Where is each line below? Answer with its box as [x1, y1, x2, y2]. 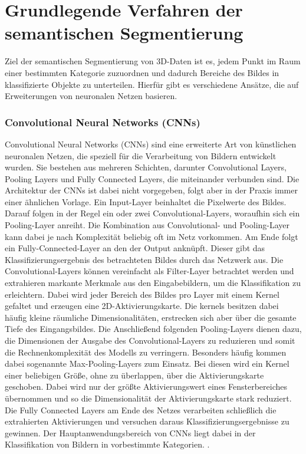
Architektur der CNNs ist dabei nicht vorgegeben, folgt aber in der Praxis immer [5, 184, 298, 196]
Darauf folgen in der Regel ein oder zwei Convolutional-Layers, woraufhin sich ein [5, 207, 300, 219]
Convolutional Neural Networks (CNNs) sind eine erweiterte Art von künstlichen [5, 137, 297, 150]
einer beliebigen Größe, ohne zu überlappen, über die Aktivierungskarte [5, 369, 264, 381]
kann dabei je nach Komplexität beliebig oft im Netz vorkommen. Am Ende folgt [5, 230, 298, 242]
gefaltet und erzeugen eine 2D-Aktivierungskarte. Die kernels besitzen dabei [5, 300, 279, 312]
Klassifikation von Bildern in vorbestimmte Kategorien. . [5, 438, 210, 450]
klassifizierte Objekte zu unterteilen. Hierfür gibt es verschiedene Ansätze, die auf [5, 78, 299, 90]
